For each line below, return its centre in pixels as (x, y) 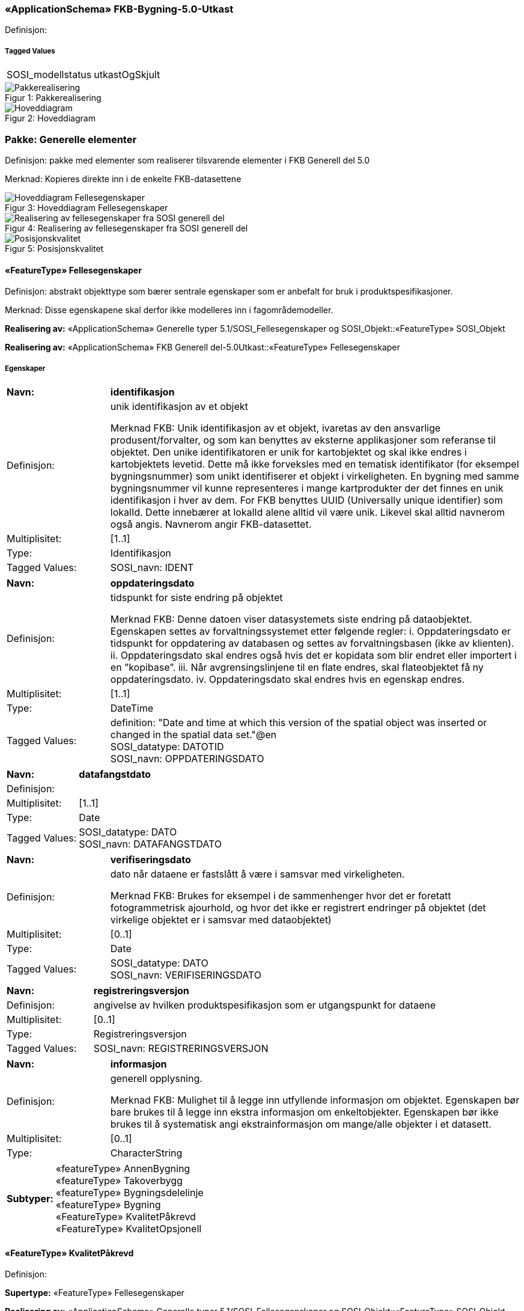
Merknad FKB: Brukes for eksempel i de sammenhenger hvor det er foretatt (281, 895)
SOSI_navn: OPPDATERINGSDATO (187, 758)
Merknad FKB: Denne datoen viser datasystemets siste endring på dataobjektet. (291, 619)
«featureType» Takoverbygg (119, 1180)
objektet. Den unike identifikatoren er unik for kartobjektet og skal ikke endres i (288, 452)
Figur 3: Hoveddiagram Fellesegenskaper (87, 207)
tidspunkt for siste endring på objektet (196, 597)
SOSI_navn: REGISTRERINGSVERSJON (181, 1048)
